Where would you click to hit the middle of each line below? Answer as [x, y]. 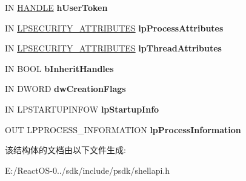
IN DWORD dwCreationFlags [65, 89]
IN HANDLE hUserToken [56, 7]
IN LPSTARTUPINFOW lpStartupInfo [82, 109]
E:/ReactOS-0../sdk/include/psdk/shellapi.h [88, 170]
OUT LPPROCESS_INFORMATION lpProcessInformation [123, 129]
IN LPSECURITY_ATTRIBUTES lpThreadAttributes [113, 48]
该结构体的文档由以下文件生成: [65, 150]
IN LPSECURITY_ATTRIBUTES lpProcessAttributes [114, 28]
